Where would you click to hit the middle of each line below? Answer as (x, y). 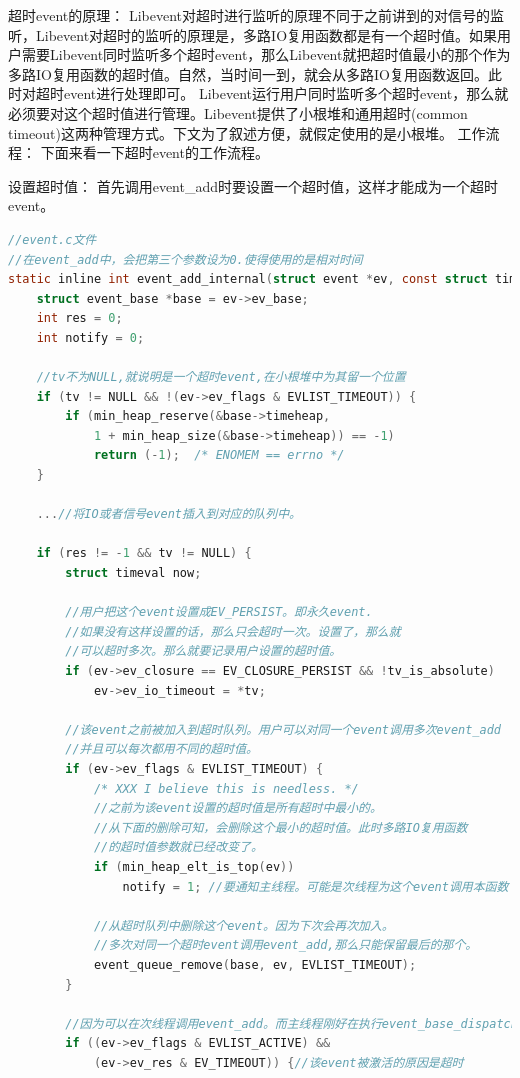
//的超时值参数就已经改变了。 (178, 847)
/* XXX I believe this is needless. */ (226, 788)
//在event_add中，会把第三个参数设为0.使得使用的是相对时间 (185, 259)
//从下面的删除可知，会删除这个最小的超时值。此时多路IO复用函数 (280, 827)
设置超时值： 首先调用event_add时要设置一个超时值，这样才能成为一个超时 (253, 185)
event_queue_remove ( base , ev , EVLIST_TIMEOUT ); (255, 964)
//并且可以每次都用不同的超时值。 (161, 749)
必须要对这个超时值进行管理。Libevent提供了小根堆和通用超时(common (238, 112)
